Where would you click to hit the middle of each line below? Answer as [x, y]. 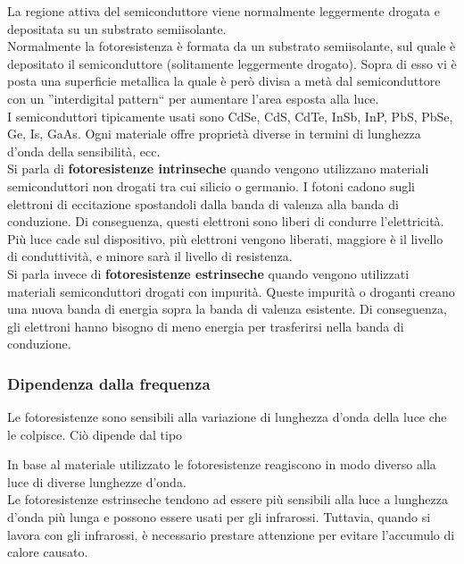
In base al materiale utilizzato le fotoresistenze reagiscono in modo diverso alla [222, 464]
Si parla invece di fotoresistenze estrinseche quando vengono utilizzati [208, 273]
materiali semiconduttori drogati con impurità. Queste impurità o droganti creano [231, 291]
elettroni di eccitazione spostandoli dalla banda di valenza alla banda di [203, 203]
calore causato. [48, 552]
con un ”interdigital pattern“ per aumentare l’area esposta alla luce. [193, 98]
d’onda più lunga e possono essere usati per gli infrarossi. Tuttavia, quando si [219, 517]
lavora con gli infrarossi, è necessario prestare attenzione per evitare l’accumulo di [231, 534]
